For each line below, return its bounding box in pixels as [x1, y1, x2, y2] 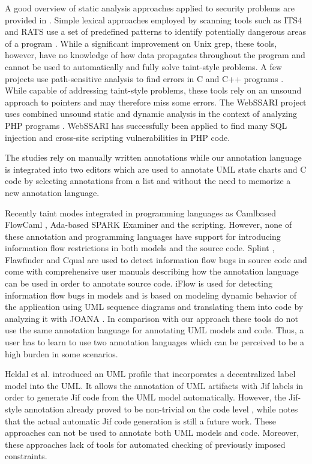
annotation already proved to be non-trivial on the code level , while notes [24, 403, 298, 415]
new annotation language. [5, 186, 100, 198]
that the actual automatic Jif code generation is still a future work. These [5, 414, 277, 427]
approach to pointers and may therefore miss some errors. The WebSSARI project [5, 95, 307, 108]
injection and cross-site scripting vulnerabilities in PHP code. [5, 131, 230, 143]
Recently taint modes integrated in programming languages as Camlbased [5, 206, 277, 219]
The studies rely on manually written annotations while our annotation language [5, 151, 302, 164]
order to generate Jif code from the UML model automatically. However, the [5, 391, 286, 403]
